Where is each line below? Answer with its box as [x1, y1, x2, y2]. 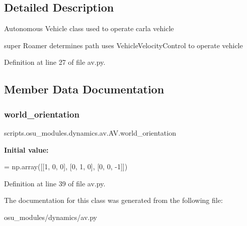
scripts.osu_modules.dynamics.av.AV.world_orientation [4, 127, 176, 138]
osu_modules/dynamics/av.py [4, 211, 97, 222]
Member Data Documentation [4, 81, 164, 97]
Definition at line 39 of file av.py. [4, 178, 106, 188]
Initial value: [4, 144, 49, 155]
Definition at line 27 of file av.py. [4, 57, 106, 67]
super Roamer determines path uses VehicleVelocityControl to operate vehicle [4, 40, 243, 50]
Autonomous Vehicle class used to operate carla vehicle [4, 23, 174, 34]
